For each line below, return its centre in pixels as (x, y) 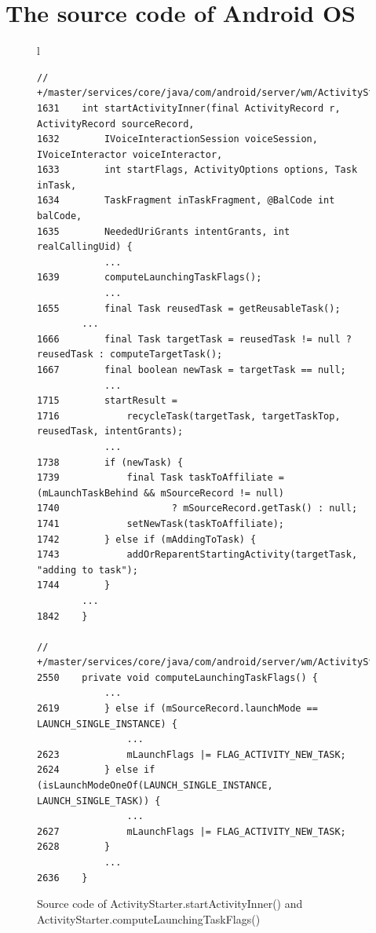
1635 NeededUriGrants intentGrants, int (164, 231)
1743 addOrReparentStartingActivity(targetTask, (197, 555)
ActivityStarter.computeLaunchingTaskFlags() (149, 918)
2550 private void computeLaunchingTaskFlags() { (177, 677)
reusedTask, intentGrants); (110, 432)
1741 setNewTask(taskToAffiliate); (161, 523)
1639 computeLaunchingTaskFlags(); (150, 278)
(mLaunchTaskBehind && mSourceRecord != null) (161, 493)
